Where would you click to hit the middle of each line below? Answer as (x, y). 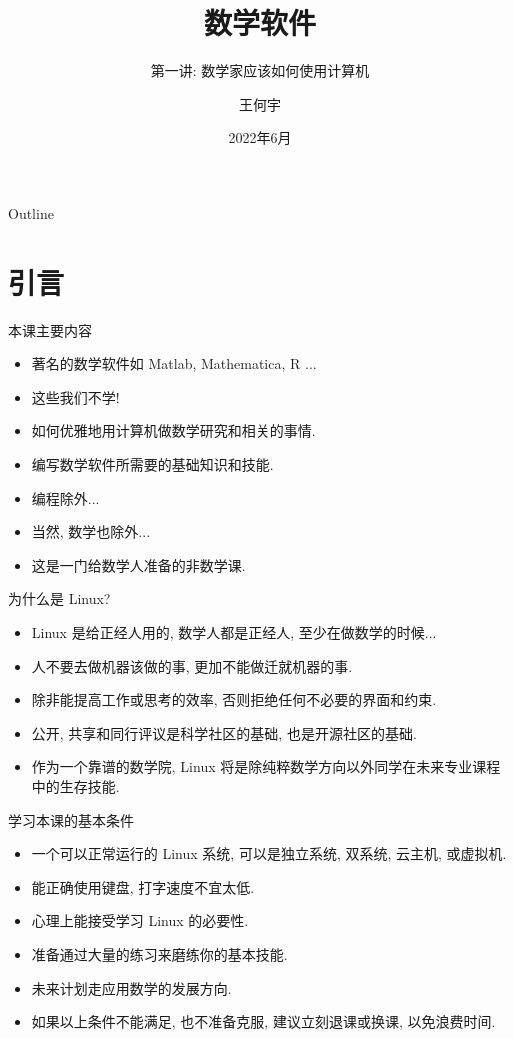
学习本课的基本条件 (71, 819)
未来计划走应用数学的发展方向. (131, 987)
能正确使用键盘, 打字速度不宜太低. (143, 886)
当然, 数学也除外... (91, 531)
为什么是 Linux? (59, 598)
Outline (31, 212)
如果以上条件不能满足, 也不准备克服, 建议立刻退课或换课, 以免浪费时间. (263, 1021)
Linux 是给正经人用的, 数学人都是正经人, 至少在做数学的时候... (234, 631)
